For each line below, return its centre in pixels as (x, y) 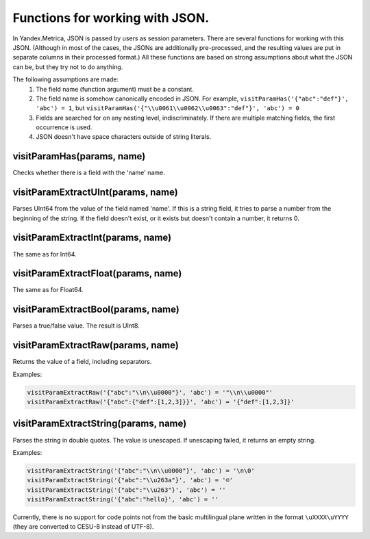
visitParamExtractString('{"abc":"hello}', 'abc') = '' (123, 500)
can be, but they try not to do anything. (68, 67)
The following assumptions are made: (66, 79)
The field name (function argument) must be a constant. (115, 89)
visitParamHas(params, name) (79, 156)
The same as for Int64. (45, 254)
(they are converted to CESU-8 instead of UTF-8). (83, 527)
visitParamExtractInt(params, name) (92, 238)
